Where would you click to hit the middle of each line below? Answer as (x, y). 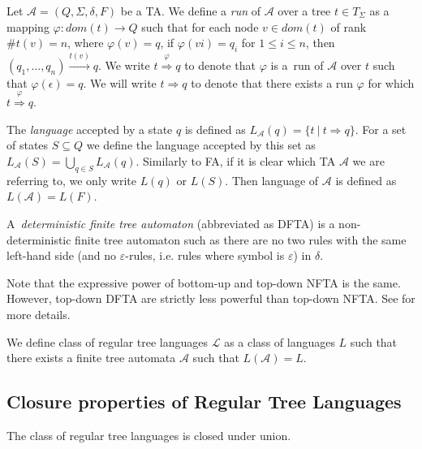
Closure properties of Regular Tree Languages (204, 402)
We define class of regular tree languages (108, 341)
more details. (39, 314)
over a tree (304, 11)
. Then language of (272, 180)
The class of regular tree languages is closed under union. (149, 435)
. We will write (120, 82)
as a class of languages (280, 341)
